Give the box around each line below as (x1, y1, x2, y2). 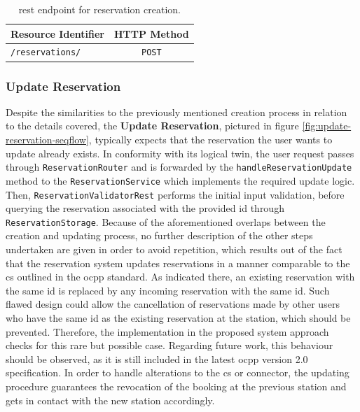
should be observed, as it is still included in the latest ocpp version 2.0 (6, 351, 308, 366)
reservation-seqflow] (6, 132, 89, 146)
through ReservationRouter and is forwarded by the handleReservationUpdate (6, 159, 352, 174)
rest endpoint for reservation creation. (18, 2, 181, 16)
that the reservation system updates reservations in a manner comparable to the (6, 255, 350, 270)
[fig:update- (302, 118, 352, 133)
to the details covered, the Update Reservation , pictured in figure (6, 118, 299, 133)
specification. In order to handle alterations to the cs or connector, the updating (6, 365, 349, 380)
